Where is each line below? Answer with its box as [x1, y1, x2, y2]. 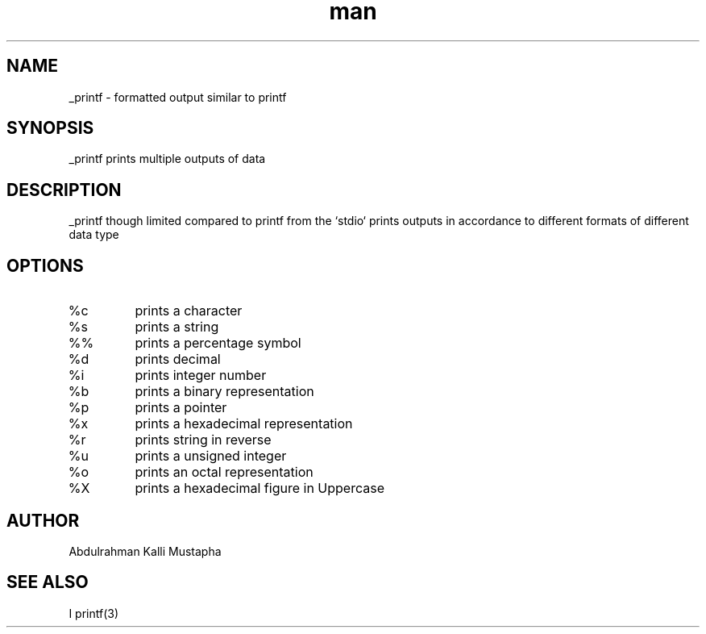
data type [69, 227, 119, 242]
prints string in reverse [135, 432, 272, 448]
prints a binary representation [135, 383, 314, 400]
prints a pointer [135, 399, 227, 416]
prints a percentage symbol [135, 335, 301, 352]
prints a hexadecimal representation [135, 415, 353, 432]
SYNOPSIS [6, 118, 94, 139]
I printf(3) [69, 606, 119, 620]
